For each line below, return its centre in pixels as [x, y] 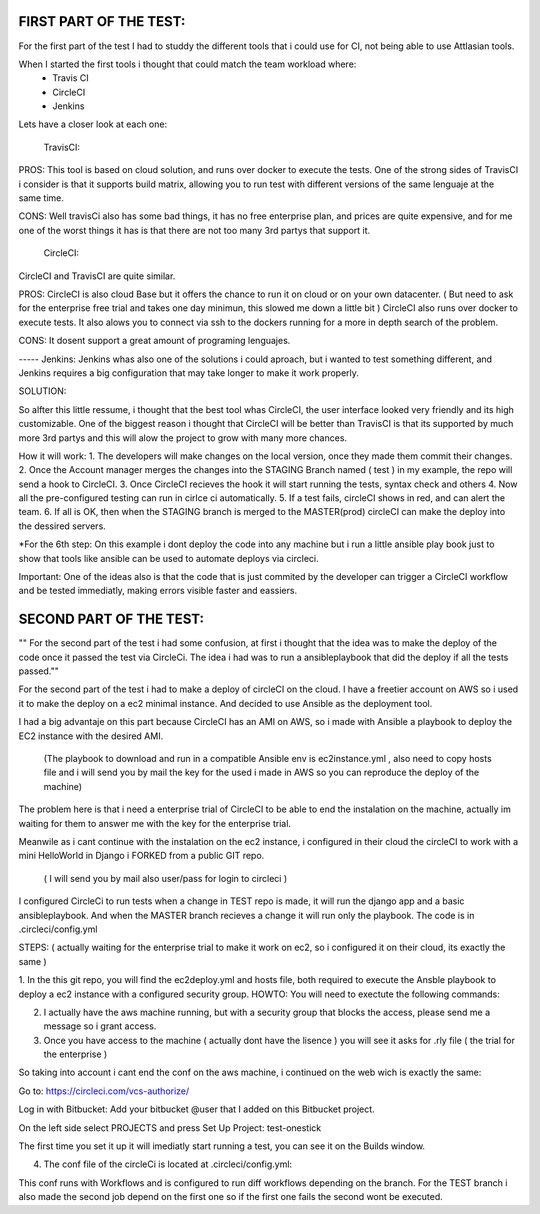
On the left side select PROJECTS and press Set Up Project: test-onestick [170, 1127]
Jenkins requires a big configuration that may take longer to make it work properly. [189, 372]
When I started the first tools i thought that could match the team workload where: [187, 64]
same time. [41, 198]
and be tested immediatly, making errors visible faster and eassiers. [158, 591]
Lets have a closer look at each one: [93, 124]
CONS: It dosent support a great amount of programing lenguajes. [154, 341]
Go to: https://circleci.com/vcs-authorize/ [104, 1091]
